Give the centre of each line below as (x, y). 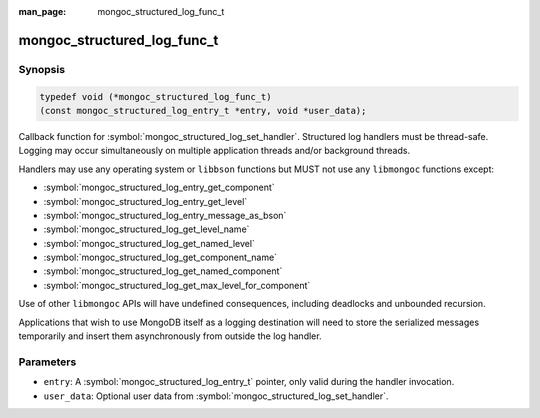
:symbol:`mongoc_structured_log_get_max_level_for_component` (177, 285)
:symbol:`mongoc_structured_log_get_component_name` (160, 257)
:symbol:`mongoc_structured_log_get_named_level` (149, 243)
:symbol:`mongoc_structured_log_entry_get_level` (145, 201)
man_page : (42, 11)
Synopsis (41, 69)
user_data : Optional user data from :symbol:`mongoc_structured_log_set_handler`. (216, 396)
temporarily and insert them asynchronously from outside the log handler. (170, 336)
